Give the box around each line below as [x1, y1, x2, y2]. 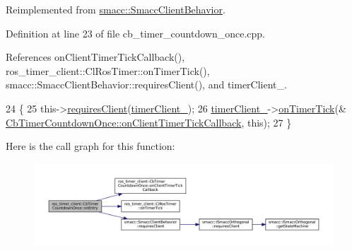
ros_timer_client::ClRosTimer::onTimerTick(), [6, 63, 210, 78]
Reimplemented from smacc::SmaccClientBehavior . [6, 2, 225, 16]
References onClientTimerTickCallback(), [6, 49, 185, 64]
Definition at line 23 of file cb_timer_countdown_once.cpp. [6, 25, 265, 40]
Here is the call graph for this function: [6, 139, 175, 153]
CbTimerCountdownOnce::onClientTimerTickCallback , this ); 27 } [6, 115, 292, 129]
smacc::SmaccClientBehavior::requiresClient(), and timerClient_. [6, 77, 287, 92]
